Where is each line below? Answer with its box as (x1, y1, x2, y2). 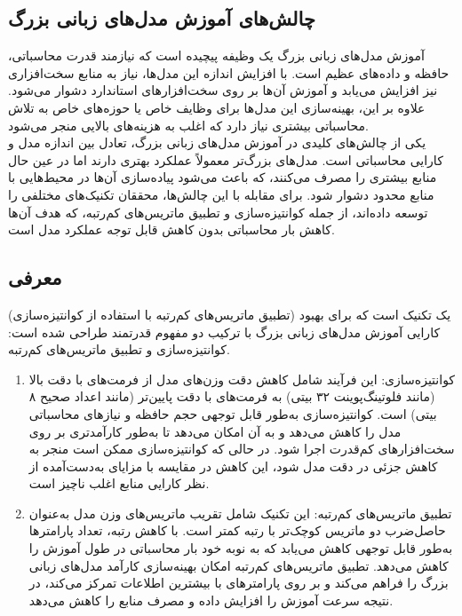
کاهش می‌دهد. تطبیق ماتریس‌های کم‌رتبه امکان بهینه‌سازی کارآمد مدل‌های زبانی (28, 556, 449, 574)
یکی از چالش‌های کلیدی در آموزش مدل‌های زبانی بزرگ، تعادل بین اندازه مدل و (8, 133, 426, 152)
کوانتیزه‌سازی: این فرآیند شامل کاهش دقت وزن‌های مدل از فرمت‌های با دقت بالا (28, 369, 456, 388)
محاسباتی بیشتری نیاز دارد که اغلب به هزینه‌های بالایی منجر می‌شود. (8, 115, 369, 134)
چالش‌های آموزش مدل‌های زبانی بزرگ (8, 4, 315, 32)
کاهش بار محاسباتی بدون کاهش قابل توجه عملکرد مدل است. (8, 220, 335, 239)
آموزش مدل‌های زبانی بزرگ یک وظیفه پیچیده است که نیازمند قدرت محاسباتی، (8, 46, 425, 65)
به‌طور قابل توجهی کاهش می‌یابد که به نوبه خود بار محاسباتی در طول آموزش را (28, 539, 453, 557)
